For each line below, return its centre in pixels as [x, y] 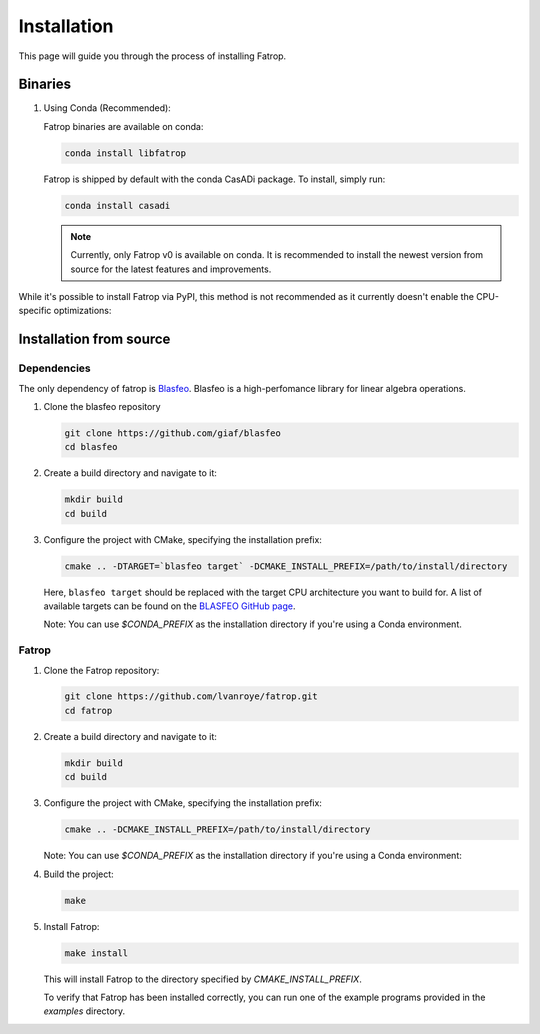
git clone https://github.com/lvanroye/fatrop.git [191, 696]
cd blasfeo [91, 447]
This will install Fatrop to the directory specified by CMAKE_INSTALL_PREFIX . [202, 979]
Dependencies [55, 368]
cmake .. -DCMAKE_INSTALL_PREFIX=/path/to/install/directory [217, 829]
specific [35, 311]
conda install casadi [117, 205]
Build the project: [78, 874]
